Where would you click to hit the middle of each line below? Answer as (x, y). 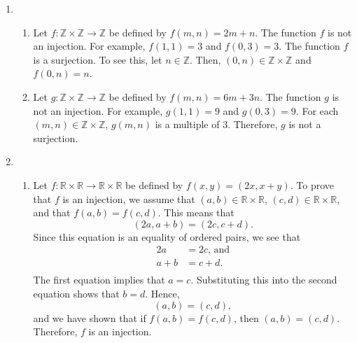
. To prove (312, 184)
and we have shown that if (90, 317)
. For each (317, 110)
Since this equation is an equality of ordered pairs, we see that (167, 236)
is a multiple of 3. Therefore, (216, 124)
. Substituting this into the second (264, 280)
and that (52, 212)
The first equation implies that (99, 280)
